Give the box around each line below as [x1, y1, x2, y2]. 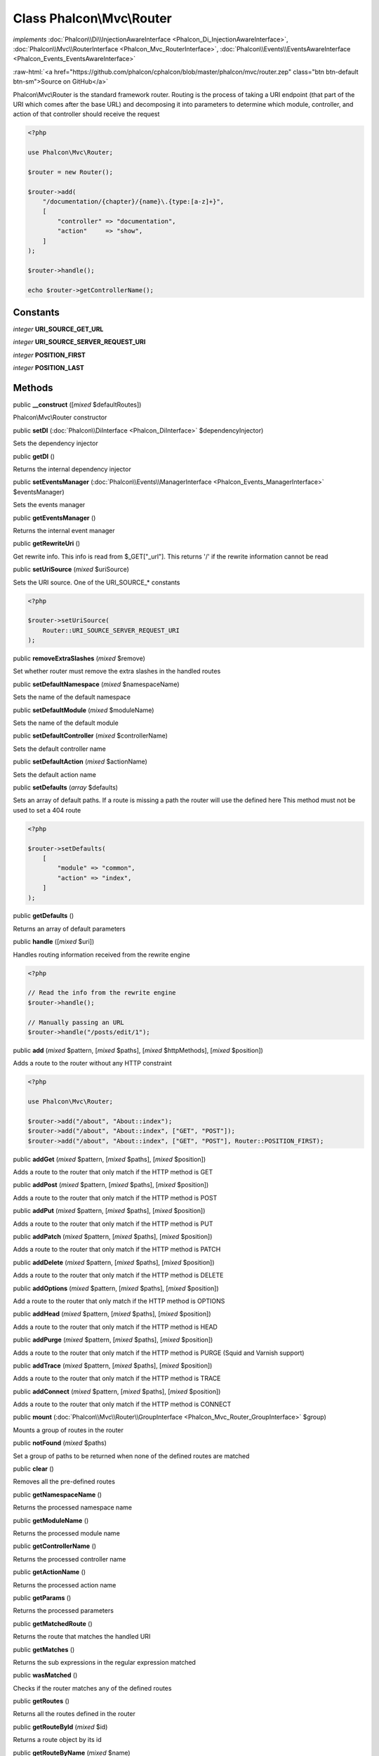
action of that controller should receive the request [13, 110, 160, 119]
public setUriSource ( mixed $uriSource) [13, 565, 130, 574]
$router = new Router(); [27, 168, 114, 176]
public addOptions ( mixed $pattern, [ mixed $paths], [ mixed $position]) [13, 1284, 219, 1292]
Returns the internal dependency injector [13, 465, 131, 473]
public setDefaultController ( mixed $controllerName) [13, 731, 168, 740]
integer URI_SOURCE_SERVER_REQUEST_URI [13, 338, 146, 346]
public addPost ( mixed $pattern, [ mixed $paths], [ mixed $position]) [13, 1181, 209, 1189]
